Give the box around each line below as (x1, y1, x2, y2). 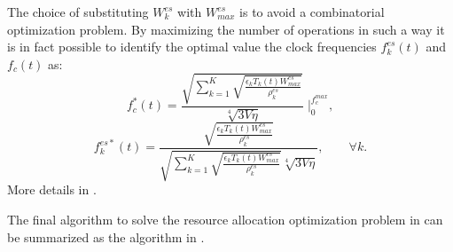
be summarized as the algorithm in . (7, 227, 205, 246)
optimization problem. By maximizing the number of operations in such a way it (7, 20, 445, 38)
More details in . (7, 180, 97, 199)
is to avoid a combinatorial (239, 3, 385, 20)
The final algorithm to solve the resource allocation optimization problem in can (7, 209, 443, 228)
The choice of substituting (7, 3, 149, 20)
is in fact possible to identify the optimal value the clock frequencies (7, 37, 377, 56)
